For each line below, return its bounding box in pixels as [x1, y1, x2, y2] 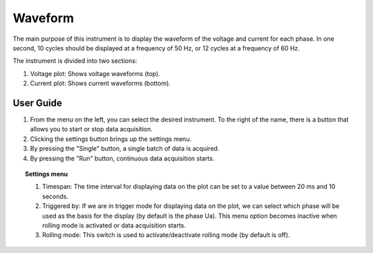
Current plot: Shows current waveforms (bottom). [30, 79, 171, 88]
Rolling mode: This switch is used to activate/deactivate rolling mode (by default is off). [42, 231, 290, 239]
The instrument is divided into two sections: [12, 57, 137, 65]
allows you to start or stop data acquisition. [30, 125, 153, 133]
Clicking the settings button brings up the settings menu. [30, 135, 192, 143]
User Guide [12, 97, 62, 109]
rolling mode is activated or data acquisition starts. [42, 221, 186, 229]
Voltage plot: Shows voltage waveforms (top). [30, 69, 160, 77]
